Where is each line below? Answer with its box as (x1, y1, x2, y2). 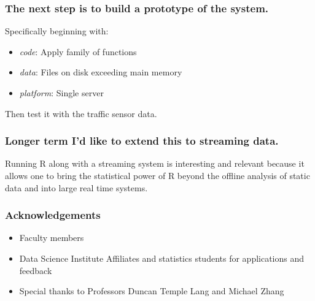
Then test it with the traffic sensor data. (5, 107, 157, 120)
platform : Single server (19, 86, 104, 99)
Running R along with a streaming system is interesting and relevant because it (5, 157, 305, 170)
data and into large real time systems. (5, 181, 148, 194)
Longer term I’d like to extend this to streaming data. (5, 133, 279, 148)
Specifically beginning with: (5, 25, 109, 37)
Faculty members (19, 231, 84, 244)
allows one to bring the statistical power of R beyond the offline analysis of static (5, 169, 310, 181)
